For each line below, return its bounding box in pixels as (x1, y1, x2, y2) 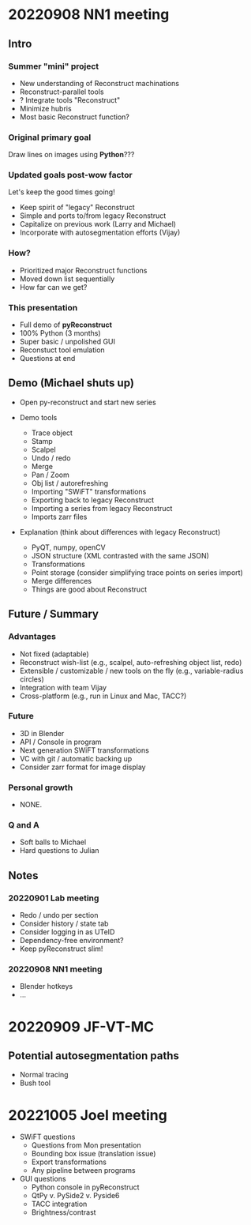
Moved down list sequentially (19, 274, 115, 284)
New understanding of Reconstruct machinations (19, 78, 180, 88)
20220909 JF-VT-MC (8, 1017, 155, 1035)
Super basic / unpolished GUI (19, 337, 116, 347)
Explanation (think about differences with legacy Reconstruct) (19, 527, 221, 536)
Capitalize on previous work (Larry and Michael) (19, 220, 176, 229)
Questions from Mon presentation (31, 1140, 141, 1150)
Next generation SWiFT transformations (19, 745, 150, 755)
